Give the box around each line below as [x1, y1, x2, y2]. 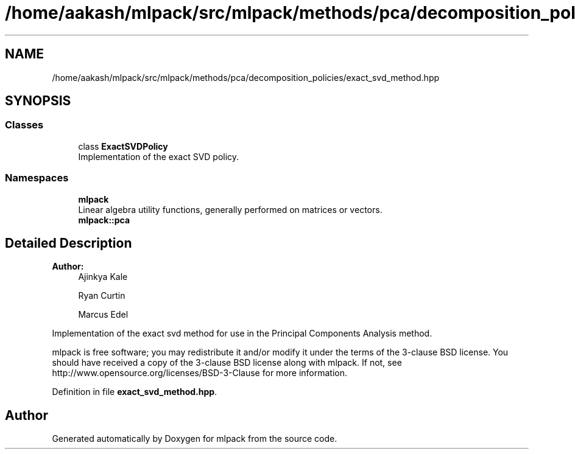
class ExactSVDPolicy [78, 141, 168, 152]
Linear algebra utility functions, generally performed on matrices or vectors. [78, 204, 383, 215]
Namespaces [5, 172, 69, 184]
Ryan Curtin [78, 290, 125, 301]
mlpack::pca [78, 214, 130, 225]
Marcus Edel [78, 309, 129, 320]
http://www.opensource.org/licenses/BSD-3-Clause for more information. [52, 368, 347, 379]
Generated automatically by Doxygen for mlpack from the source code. [52, 433, 337, 444]
